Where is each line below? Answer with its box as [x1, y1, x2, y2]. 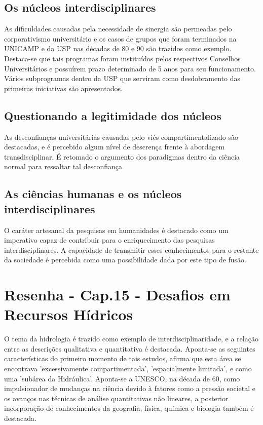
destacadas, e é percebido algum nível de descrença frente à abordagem [4, 141, 225, 152]
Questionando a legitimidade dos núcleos [4, 107, 221, 123]
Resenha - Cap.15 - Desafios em [4, 284, 231, 305]
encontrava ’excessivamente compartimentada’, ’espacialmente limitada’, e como [4, 363, 252, 373]
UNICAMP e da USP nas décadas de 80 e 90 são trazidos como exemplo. [4, 43, 232, 54]
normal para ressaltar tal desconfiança [4, 161, 122, 172]
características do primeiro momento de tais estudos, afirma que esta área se [4, 353, 241, 364]
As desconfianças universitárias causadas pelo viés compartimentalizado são [4, 131, 238, 142]
